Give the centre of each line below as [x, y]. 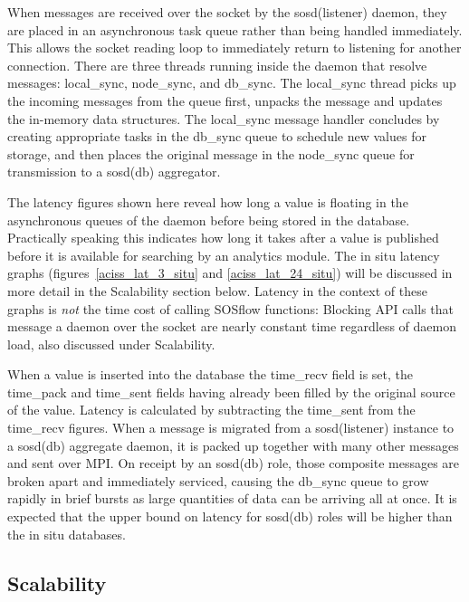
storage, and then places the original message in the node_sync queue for [211, 153]
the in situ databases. [67, 534]
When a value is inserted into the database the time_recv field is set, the [211, 374]
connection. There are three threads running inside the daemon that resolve [217, 65]
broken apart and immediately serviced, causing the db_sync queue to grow [218, 480]
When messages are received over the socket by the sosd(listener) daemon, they [227, 12]
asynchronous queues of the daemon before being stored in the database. [209, 220]
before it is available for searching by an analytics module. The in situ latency [224, 255]
